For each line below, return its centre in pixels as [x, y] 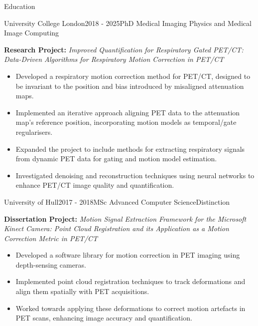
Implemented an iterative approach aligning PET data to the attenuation [128, 112]
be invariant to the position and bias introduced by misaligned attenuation [130, 86]
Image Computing [32, 33]
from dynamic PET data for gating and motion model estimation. [116, 159]
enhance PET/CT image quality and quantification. [95, 185]
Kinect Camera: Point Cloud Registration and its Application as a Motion [117, 228]
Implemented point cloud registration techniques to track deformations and [130, 281]
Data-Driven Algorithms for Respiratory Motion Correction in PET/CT [114, 59]
